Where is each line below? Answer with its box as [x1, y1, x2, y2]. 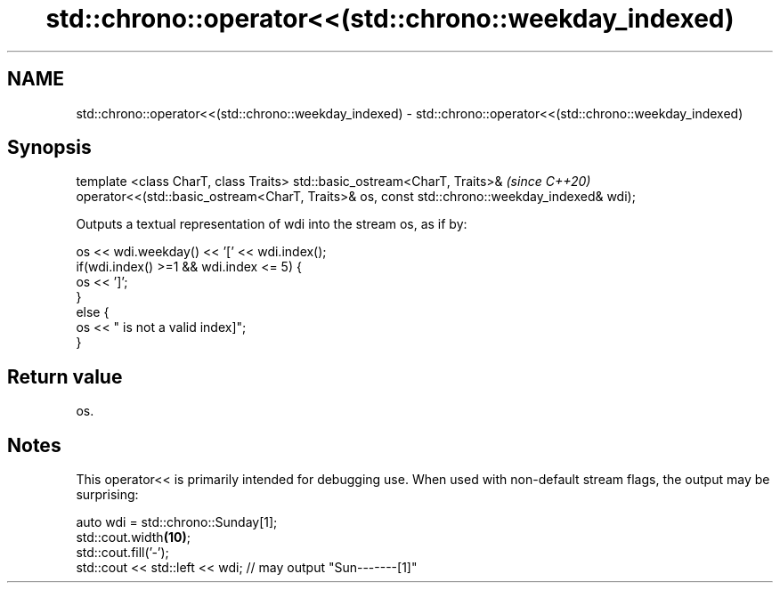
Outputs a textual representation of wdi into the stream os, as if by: [76, 216, 467, 232]
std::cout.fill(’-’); [76, 545, 169, 561]
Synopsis [7, 136, 92, 159]
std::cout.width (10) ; [76, 529, 191, 546]
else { [76, 304, 110, 320]
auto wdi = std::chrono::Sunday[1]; [76, 514, 278, 530]
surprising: [76, 487, 139, 503]
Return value [7, 365, 123, 388]
